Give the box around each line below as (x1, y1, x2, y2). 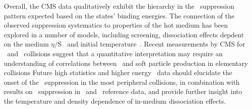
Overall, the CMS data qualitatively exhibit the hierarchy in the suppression (4, 1, 235, 11)
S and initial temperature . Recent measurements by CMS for (58, 39, 245, 49)
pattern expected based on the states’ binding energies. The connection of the (4, 10, 235, 20)
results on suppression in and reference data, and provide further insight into (4, 86, 242, 96)
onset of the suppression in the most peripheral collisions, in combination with (4, 77, 240, 87)
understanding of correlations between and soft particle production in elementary (4, 58, 248, 68)
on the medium (4, 39, 49, 49)
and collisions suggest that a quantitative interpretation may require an (7, 48, 223, 58)
